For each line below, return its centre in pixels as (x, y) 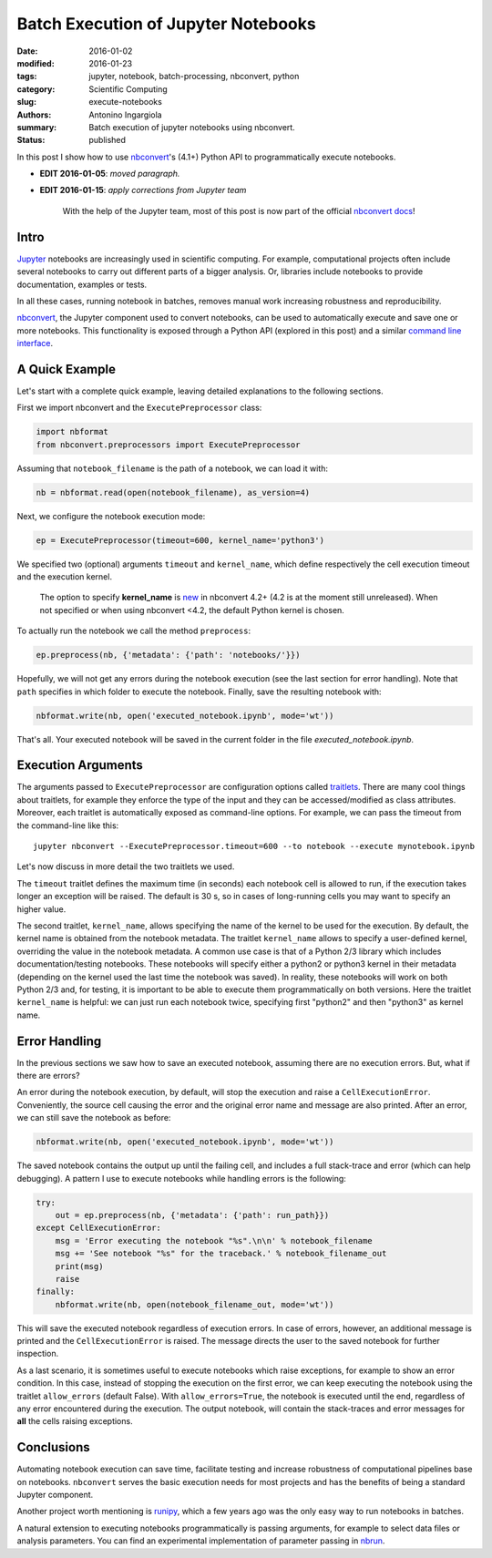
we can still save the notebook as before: (94, 1118)
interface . (35, 343)
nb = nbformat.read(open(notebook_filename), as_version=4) (173, 492)
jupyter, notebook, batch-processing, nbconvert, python (194, 77)
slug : (26, 102)
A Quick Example (66, 369)
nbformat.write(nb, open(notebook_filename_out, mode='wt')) (195, 1304)
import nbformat (72, 432)
